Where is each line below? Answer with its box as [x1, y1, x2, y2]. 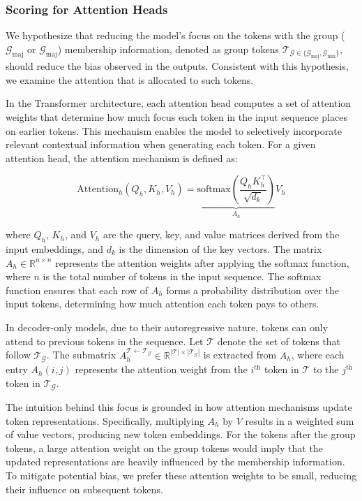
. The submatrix [46, 347, 116, 362]
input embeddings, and [6, 242, 104, 256]
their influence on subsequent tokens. [6, 481, 163, 496]
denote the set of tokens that [217, 333, 341, 348]
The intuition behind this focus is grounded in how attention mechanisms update [6, 400, 352, 414]
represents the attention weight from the [75, 362, 248, 377]
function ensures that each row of [6, 282, 149, 297]
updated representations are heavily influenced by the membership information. [6, 454, 345, 469]
